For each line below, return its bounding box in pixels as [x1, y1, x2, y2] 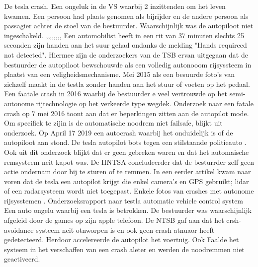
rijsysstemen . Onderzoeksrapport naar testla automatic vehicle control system [4, 195, 244, 205]
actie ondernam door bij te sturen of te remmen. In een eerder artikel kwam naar [4, 166, 251, 177]
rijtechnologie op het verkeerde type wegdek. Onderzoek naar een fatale [36, 98, 254, 108]
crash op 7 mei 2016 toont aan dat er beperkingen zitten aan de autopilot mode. [4, 108, 249, 118]
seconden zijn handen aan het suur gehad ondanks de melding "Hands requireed [4, 40, 247, 50]
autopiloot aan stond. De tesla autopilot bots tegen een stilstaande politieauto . [4, 137, 247, 147]
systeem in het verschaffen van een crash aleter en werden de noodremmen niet [4, 244, 245, 254]
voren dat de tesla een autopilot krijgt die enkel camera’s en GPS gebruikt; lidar [4, 176, 249, 186]
